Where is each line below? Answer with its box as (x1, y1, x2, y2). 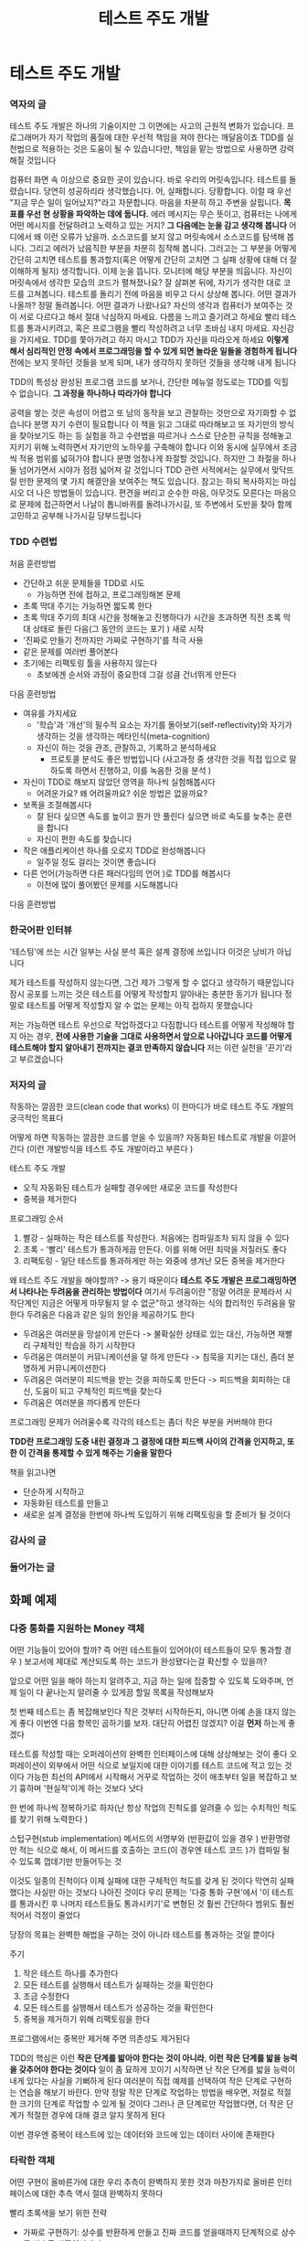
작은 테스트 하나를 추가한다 (22, 1968, 119, 1979)
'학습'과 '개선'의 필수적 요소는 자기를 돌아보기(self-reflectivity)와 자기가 (36, 719, 292, 730)
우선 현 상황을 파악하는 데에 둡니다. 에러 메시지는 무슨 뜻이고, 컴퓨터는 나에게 (26, 208, 298, 219)
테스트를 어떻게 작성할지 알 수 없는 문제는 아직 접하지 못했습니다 (26, 1000, 253, 1011)
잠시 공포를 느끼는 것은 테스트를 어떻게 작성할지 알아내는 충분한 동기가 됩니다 (9, 988, 283, 999)
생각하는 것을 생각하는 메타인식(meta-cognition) (36, 731, 210, 742)
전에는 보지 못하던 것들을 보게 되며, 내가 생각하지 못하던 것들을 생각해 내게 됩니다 (9, 357, 297, 368)
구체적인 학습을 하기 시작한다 (32, 1340, 135, 1351)
